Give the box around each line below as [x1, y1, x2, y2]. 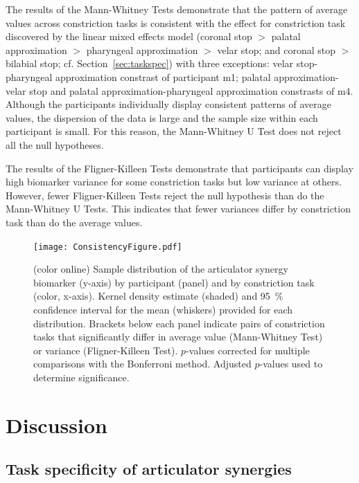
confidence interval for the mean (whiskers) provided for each [33, 302, 293, 316]
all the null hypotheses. [6, 137, 104, 152]
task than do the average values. [6, 215, 143, 229]
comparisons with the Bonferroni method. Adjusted [33, 356, 252, 371]
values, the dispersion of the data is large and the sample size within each [6, 110, 318, 125]
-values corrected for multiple [186, 343, 310, 357]
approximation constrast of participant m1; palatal [55, 69, 271, 84]
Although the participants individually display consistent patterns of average [6, 97, 331, 111]
